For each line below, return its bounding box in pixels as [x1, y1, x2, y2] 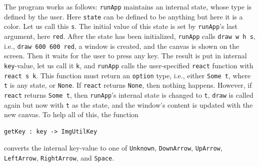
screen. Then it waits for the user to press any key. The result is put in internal [4, 50, 247, 61]
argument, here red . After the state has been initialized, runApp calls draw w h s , [4, 30, 255, 41]
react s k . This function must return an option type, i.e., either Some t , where [4, 70, 251, 80]
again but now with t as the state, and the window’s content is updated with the [4, 99, 253, 110]
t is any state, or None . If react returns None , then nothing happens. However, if [4, 80, 252, 90]
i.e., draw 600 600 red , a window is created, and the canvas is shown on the [4, 40, 239, 51]
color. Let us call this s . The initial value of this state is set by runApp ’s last [4, 21, 238, 31]
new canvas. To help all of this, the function [4, 109, 138, 120]
